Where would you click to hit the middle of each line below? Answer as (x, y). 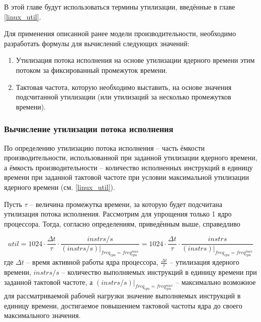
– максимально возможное (216, 282)
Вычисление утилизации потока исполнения (89, 129)
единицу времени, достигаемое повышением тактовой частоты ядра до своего (123, 305)
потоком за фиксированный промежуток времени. (92, 70)
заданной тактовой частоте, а (49, 282)
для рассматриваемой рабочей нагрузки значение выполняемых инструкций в (122, 296)
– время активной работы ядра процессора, (92, 262)
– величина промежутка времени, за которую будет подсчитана (126, 204)
